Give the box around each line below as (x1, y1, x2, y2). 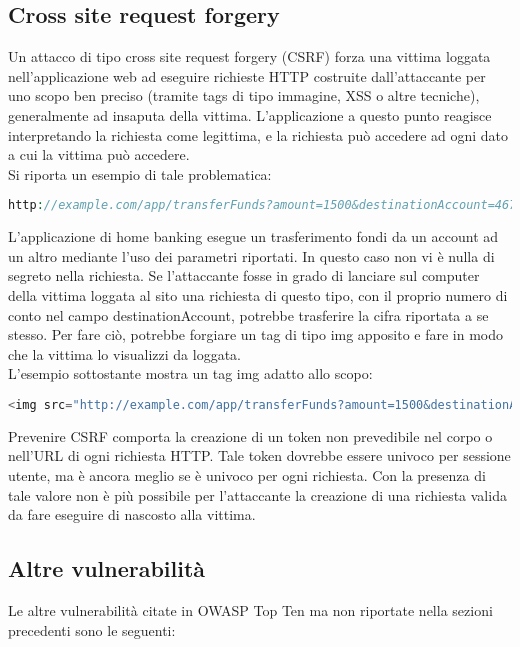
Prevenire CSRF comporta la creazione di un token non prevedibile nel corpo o (8, 425, 493, 446)
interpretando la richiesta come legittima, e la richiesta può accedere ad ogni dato (8, 124, 509, 145)
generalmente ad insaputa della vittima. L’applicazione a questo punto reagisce (8, 104, 492, 125)
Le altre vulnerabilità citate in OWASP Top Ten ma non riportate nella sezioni (8, 600, 493, 621)
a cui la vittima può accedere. (8, 144, 190, 165)
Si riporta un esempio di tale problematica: (8, 163, 272, 184)
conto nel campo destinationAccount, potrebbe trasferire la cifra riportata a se (8, 304, 489, 325)
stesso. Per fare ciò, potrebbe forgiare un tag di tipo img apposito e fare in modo (8, 324, 504, 345)
